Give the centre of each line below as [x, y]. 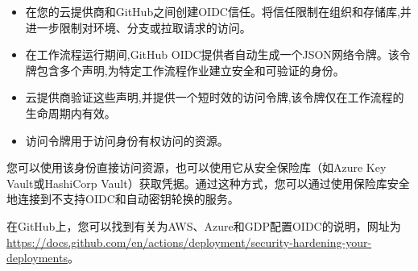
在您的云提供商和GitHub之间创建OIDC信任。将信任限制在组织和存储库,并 [218, 11]
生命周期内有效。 [70, 113]
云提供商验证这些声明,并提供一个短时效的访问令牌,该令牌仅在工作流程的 [215, 97]
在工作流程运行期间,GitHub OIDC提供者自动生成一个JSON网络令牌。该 [212, 54]
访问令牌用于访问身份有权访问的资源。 [127, 140]
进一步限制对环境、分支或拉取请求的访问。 [138, 27]
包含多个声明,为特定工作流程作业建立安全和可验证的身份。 [190, 70]
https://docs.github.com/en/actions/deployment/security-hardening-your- [189, 242]
